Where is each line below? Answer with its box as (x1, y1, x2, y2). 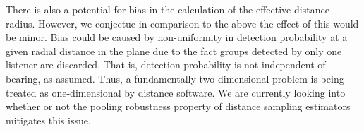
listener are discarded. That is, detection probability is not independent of (6, 57, 326, 72)
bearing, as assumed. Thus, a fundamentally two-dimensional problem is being (6, 71, 344, 85)
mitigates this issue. (6, 112, 91, 127)
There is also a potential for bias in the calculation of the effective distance (6, 2, 329, 16)
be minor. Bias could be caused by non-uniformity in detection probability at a (6, 30, 348, 44)
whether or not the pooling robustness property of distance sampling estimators (6, 99, 351, 114)
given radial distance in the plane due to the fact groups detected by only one (6, 43, 342, 58)
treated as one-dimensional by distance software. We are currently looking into (6, 85, 346, 100)
